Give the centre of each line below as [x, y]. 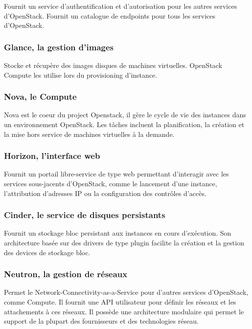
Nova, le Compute [40, 97]
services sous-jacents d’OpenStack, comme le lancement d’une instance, [111, 183]
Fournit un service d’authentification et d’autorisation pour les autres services [121, 6]
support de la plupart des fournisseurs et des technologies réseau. [101, 321]
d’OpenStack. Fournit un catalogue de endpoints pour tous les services [110, 15]
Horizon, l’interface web [52, 156]
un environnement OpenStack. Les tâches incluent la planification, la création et [124, 124]
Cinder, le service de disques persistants [85, 215]
